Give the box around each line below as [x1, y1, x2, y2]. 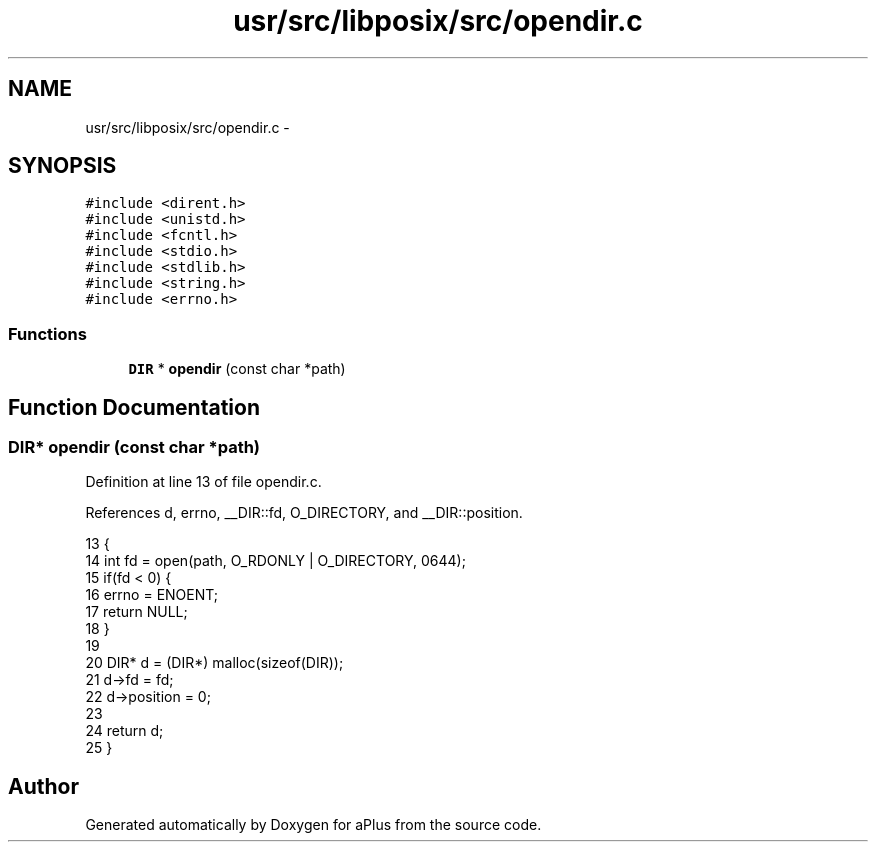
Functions [8, 323, 87, 344]
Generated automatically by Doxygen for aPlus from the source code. [85, 816, 542, 834]
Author [8, 773, 79, 799]
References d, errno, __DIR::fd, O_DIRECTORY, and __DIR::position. [85, 504, 523, 522]
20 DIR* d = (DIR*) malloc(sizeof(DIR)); [85, 654, 344, 672]
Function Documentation [8, 394, 260, 420]
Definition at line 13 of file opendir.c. [85, 473, 322, 491]
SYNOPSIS [8, 153, 117, 179]
